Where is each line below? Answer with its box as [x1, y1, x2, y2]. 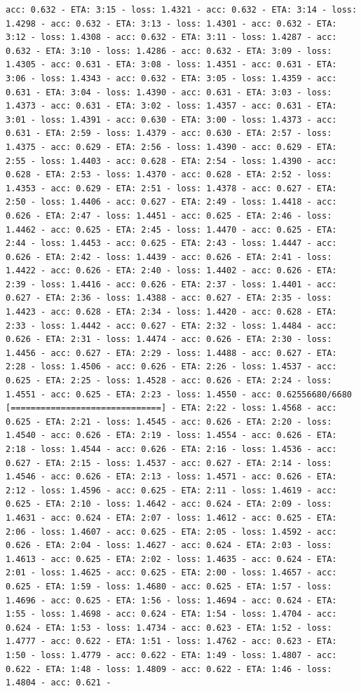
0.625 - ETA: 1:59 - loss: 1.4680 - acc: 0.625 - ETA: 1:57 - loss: [6, 581, 332, 591]
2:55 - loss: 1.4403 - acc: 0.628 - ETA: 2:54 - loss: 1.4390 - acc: [6, 156, 337, 166]
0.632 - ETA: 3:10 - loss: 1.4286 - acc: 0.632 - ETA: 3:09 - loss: [6, 46, 332, 56]
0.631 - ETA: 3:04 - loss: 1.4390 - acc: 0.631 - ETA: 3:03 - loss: [6, 87, 332, 97]
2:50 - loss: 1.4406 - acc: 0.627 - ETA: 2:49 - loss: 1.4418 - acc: [6, 197, 337, 207]
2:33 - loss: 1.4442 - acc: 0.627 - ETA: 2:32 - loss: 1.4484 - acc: [6, 320, 337, 331]
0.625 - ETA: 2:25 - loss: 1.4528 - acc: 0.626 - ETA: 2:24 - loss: [6, 376, 332, 386]
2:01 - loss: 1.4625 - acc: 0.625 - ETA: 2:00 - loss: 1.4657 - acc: [6, 568, 337, 578]
